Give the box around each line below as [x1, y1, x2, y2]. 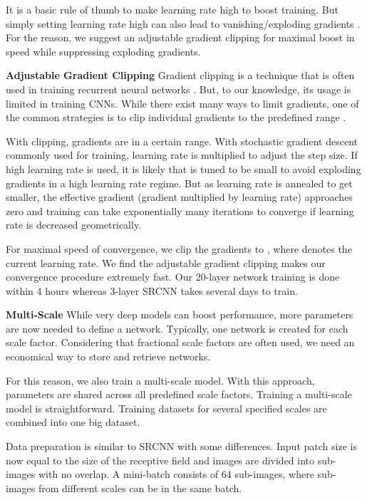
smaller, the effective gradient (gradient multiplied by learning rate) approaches [6, 189, 353, 204]
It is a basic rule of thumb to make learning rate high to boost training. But [6, 2, 338, 16]
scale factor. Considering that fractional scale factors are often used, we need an [6, 335, 355, 350]
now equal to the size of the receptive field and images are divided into [6, 452, 315, 467]
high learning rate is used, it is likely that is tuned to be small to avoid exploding [6, 161, 361, 176]
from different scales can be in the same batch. [38, 480, 242, 495]
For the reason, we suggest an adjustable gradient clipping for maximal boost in [6, 30, 355, 45]
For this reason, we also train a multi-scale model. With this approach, [6, 373, 315, 387]
